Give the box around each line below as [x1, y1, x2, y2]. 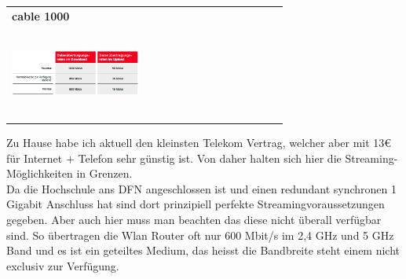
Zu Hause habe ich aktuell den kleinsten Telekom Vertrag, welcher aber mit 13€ [6, 134, 392, 151]
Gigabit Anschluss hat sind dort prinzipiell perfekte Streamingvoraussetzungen [6, 196, 385, 212]
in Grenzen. [76, 165, 133, 182]
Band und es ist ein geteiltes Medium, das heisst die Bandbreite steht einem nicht [6, 242, 401, 259]
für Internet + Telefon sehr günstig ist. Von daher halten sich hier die [6, 149, 342, 166]
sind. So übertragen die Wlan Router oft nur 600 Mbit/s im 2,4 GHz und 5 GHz [6, 226, 394, 243]
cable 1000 [12, 7, 70, 24]
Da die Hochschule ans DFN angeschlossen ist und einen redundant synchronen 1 [6, 180, 397, 196]
